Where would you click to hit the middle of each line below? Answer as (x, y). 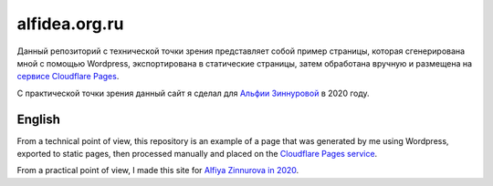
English (39, 119)
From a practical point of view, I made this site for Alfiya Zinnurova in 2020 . (158, 170)
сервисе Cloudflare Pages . (68, 77)
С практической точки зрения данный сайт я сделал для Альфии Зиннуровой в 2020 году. (193, 93)
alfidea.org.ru (70, 24)
